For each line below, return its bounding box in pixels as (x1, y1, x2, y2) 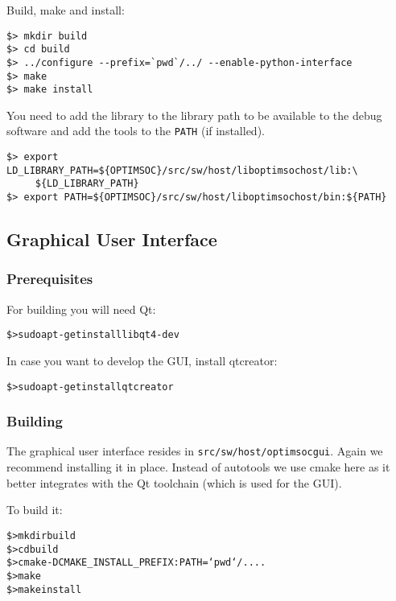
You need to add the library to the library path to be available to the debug (6, 106, 382, 123)
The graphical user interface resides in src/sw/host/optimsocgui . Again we (6, 443, 383, 459)
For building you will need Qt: (6, 300, 156, 317)
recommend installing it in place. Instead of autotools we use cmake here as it (6, 459, 390, 475)
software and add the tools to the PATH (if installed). (6, 122, 265, 139)
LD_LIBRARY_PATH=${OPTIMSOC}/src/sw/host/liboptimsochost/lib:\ (6, 164, 358, 176)
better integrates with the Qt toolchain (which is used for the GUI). (6, 474, 342, 491)
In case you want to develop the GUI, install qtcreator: (6, 352, 278, 368)
